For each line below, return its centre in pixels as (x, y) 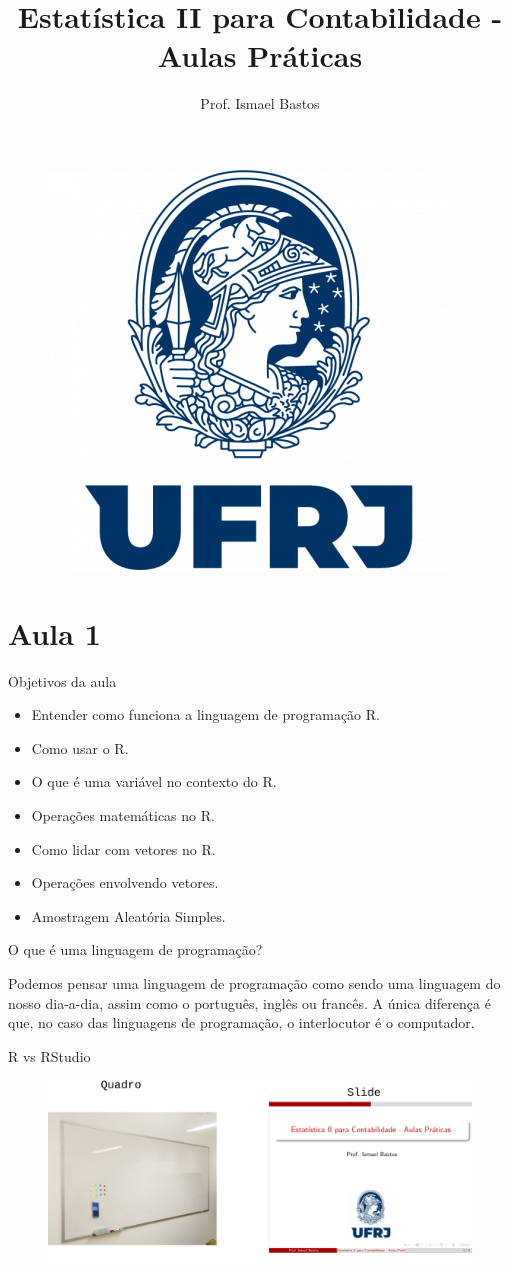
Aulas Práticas (260, 55)
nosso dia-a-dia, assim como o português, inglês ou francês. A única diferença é (249, 1002)
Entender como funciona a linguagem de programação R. (205, 714)
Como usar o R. (80, 747)
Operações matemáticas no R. (123, 815)
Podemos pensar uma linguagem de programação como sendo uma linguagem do (254, 982)
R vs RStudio (49, 1055)
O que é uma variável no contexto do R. (154, 781)
